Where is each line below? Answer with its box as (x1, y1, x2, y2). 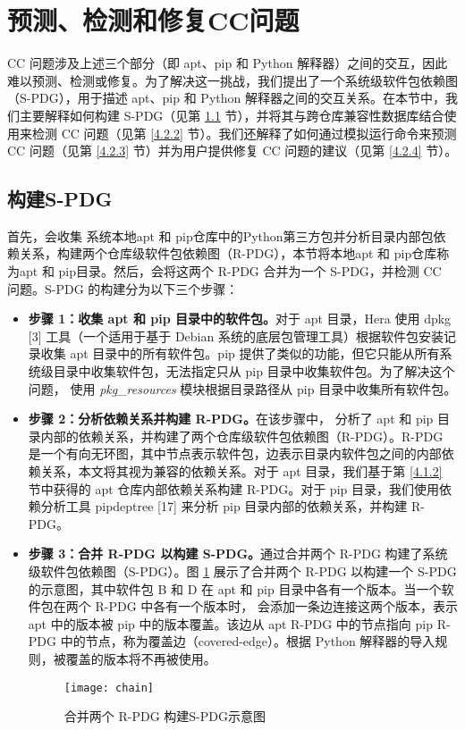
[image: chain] (63, 681, 155, 694)
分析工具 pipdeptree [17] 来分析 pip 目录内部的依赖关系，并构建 (40, 497, 408, 516)
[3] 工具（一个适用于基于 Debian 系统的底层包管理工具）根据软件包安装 (28, 326, 444, 345)
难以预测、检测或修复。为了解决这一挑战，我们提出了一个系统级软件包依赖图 (7, 71, 458, 89)
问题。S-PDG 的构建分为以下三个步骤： (7, 279, 239, 298)
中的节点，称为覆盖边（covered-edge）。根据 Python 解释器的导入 (60, 632, 435, 650)
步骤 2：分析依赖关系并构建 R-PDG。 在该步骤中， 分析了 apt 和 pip (28, 409, 434, 428)
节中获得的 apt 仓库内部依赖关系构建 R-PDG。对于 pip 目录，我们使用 (28, 479, 439, 498)
